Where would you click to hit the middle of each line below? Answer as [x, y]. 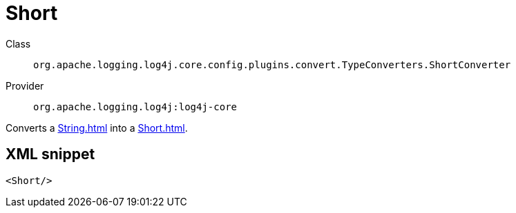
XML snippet [50, 154]
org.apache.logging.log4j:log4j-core [135, 106]
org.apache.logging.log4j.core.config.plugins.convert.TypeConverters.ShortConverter [272, 64]
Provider [25, 85]
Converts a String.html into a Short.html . [97, 128]
